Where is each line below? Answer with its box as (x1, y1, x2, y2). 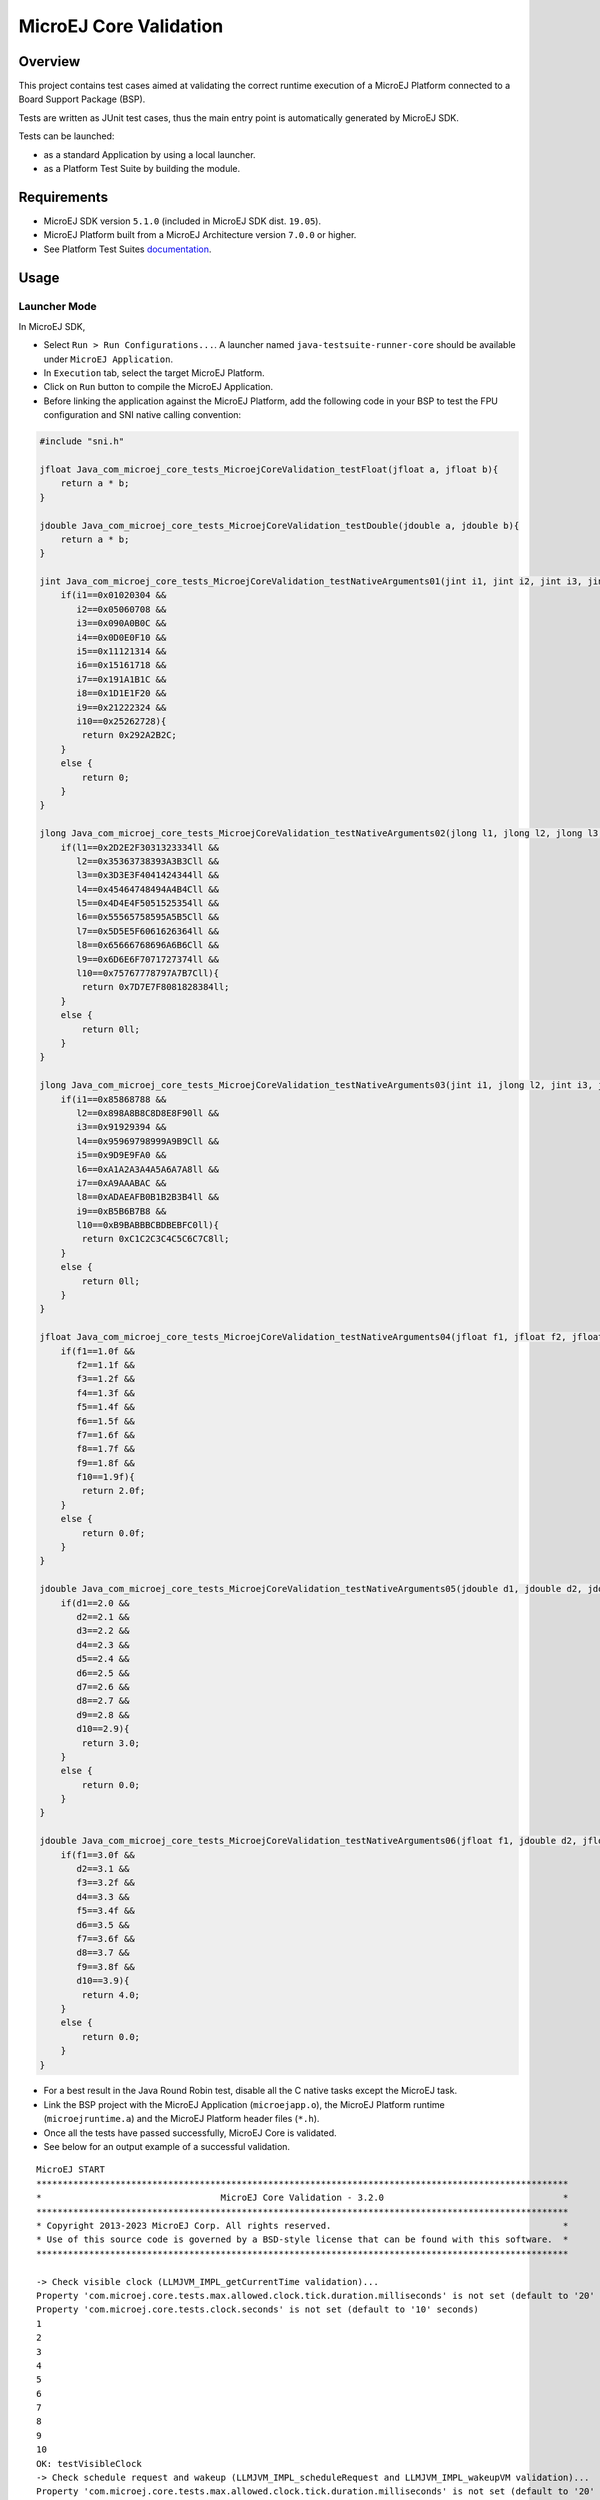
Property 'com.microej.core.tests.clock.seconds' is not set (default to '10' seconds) (36, 2304, 480, 2315)
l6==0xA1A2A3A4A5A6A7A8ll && (76, 1163, 220, 1175)
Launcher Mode (18, 300, 97, 314)
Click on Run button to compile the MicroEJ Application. (43, 381, 274, 393)
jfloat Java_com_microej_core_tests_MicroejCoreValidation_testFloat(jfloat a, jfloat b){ (39, 463, 499, 475)
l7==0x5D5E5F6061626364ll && (76, 925, 220, 937)
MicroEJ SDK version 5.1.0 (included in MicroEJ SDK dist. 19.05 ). (43, 215, 322, 227)
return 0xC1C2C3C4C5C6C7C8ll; (81, 1233, 230, 1245)
